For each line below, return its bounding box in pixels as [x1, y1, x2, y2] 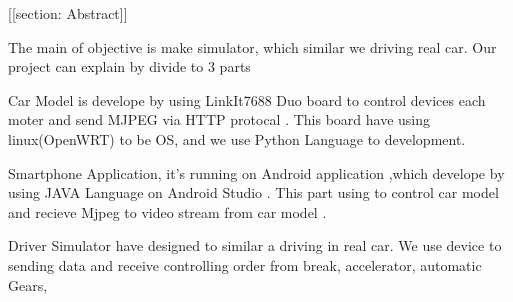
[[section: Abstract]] [8, 3, 128, 23]
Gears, [8, 274, 48, 295]
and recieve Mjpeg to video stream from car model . [8, 201, 327, 222]
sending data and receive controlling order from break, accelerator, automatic [8, 254, 482, 275]
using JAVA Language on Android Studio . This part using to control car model [8, 182, 499, 203]
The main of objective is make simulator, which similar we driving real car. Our [8, 36, 497, 57]
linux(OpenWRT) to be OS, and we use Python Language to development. [8, 128, 466, 149]
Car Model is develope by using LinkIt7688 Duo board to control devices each [8, 89, 486, 110]
